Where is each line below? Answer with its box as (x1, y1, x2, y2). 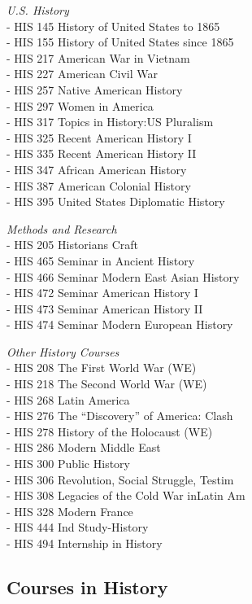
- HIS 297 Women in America (7, 97, 154, 114)
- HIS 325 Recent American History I (7, 129, 192, 146)
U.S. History (7, 2, 69, 18)
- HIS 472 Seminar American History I (7, 284, 198, 301)
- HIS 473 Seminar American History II (7, 300, 203, 317)
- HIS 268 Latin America (7, 391, 130, 408)
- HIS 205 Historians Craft (7, 236, 139, 253)
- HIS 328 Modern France (7, 502, 133, 519)
